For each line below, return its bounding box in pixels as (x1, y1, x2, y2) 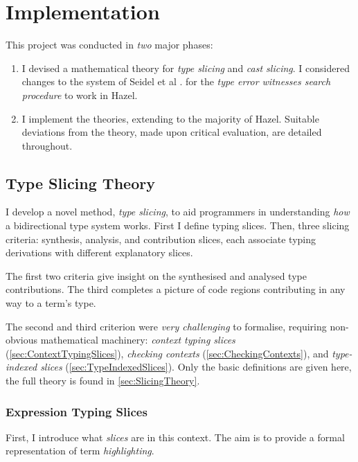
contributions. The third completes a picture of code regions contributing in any (6, 282, 346, 296)
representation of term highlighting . (6, 443, 154, 458)
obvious (6, 332, 37, 347)
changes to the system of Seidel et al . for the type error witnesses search (21, 74, 331, 89)
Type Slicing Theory (6, 172, 155, 193)
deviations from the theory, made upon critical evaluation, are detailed (21, 125, 322, 139)
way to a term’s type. (6, 296, 96, 310)
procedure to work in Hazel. (21, 87, 138, 102)
